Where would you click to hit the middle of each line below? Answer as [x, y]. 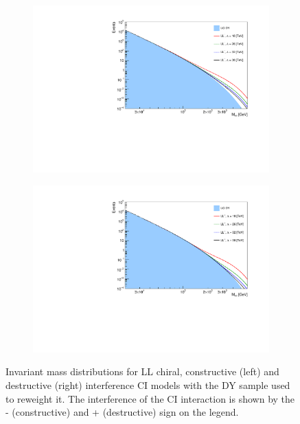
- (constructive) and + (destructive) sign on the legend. [122, 412]
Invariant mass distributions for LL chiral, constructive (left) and [142, 371]
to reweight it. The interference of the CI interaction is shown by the [150, 398]
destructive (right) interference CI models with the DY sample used [148, 385]
